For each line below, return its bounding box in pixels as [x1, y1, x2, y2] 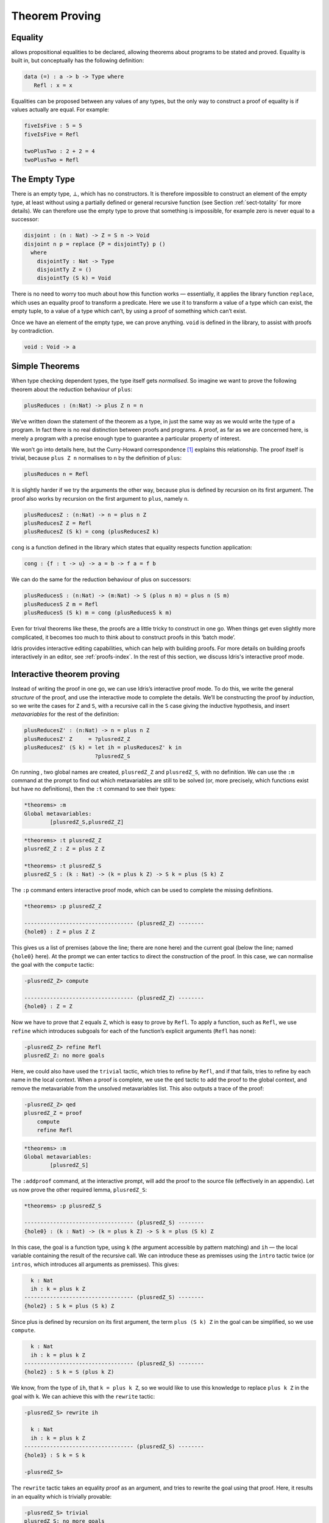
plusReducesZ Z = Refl [24, 520, 92, 527]
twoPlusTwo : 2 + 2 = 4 [24, 148, 96, 155]
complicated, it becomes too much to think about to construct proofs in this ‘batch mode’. [11, 634, 236, 641]
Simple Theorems [11, 361, 80, 372]
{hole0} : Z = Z [24, 1003, 73, 1010]
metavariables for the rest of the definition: [11, 710, 119, 718]
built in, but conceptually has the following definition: [11, 57, 144, 64]
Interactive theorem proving [11, 669, 120, 679]
